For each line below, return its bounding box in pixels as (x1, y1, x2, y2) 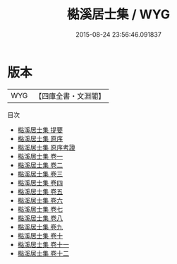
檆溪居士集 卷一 (17, 152, 63, 160)
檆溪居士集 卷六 (17, 196, 63, 205)
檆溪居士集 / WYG (66, 6, 171, 23)
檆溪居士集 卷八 (17, 213, 63, 222)
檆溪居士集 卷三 (17, 169, 63, 178)
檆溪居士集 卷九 (17, 222, 63, 231)
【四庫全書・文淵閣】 (35, 91, 106, 101)
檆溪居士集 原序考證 (17, 143, 75, 152)
